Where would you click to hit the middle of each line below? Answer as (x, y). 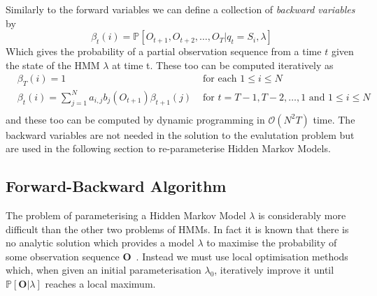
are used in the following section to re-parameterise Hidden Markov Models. (168, 148)
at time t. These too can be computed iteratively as (223, 65)
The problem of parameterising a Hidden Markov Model (126, 215)
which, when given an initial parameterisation (104, 270)
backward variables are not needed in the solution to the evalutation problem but (180, 134)
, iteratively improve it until (274, 270)
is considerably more (302, 215)
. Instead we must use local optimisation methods (242, 256)
